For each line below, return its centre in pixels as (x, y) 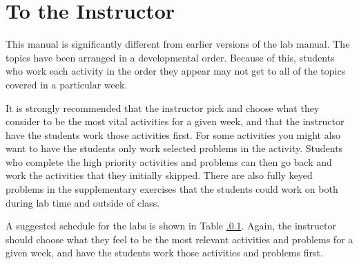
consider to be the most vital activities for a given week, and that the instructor (175, 121)
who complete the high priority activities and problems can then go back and (169, 161)
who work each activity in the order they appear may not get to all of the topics (176, 71)
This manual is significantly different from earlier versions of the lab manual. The (178, 44)
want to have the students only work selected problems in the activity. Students (174, 148)
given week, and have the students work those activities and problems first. (164, 253)
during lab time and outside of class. (83, 202)
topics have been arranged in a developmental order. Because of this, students (170, 57)
